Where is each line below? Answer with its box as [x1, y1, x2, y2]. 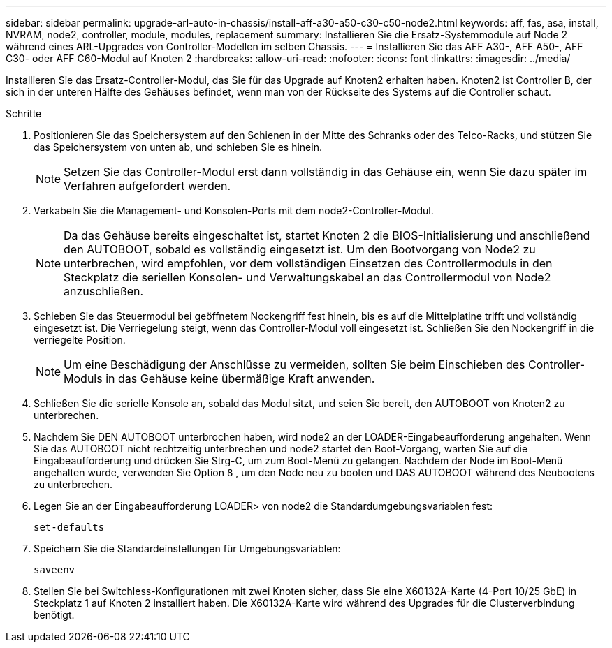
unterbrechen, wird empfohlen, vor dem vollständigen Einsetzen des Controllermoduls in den [64, 256, 553, 270]
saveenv [34, 564, 75, 575]
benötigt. [34, 609, 75, 621]
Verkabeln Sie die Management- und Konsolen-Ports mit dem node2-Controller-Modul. [34, 205, 434, 216]
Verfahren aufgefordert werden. [64, 179, 231, 193]
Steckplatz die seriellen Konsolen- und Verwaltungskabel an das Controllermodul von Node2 [64, 270, 551, 284]
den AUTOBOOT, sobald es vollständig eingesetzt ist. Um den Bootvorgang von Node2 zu [64, 242, 536, 256]
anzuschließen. [64, 284, 144, 298]
